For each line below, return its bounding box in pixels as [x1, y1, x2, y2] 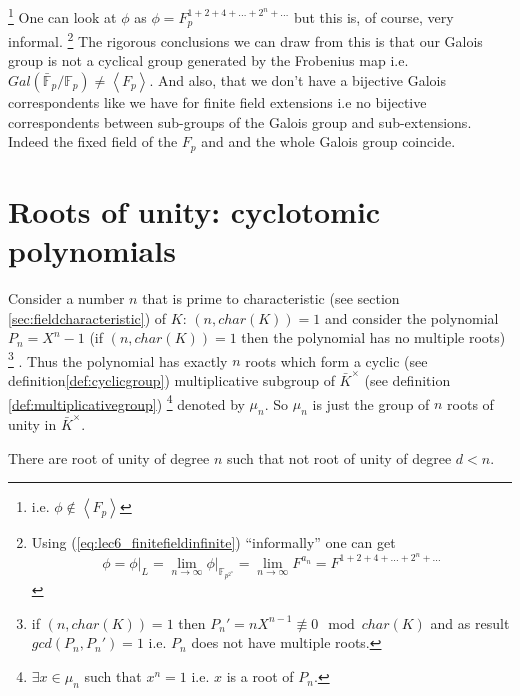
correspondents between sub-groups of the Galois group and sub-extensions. [8, 111, 472, 132]
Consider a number [8, 287, 125, 308]
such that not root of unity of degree [226, 447, 452, 468]
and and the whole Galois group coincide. [201, 131, 456, 152]
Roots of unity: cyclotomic [8, 190, 381, 231]
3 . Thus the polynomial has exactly [8, 347, 228, 371]
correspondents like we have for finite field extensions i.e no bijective [8, 91, 427, 112]
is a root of [226, 666, 294, 687]
